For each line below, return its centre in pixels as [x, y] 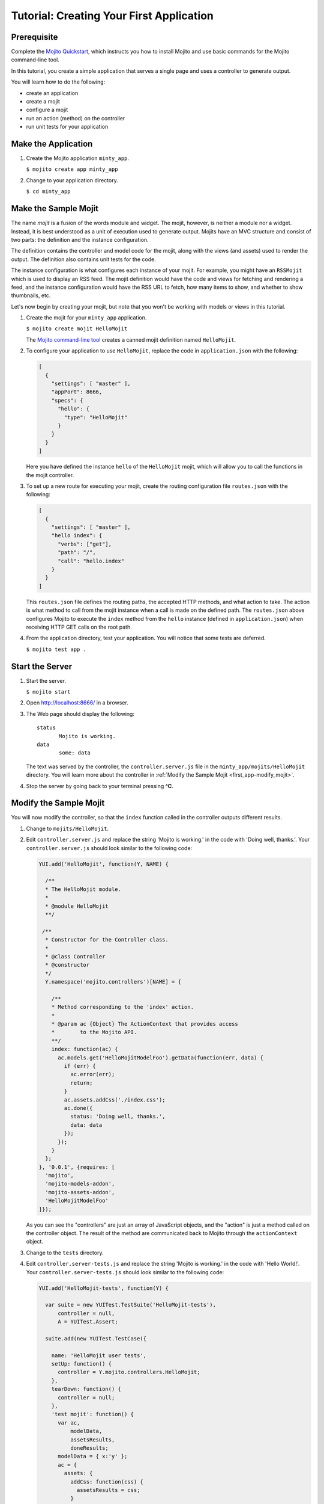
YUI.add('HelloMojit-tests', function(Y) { [104, 1288]
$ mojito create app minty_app [72, 169]
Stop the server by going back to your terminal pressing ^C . [100, 786]
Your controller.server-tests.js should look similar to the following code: [125, 1272]
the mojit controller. [50, 475]
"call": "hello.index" [91, 561]
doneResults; [89, 1448]
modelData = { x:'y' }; [93, 1456]
